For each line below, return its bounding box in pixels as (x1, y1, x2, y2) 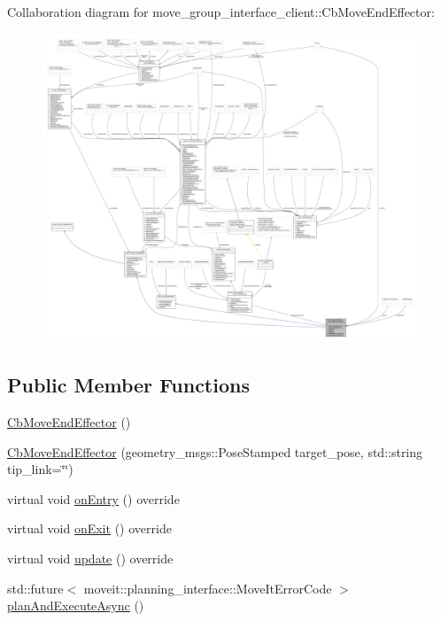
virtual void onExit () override (7, 519, 172, 538)
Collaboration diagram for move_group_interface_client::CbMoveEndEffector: (7, 3, 435, 20)
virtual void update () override (7, 549, 174, 567)
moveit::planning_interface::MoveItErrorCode (83, 578, 332, 597)
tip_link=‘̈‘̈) (7, 460, 73, 478)
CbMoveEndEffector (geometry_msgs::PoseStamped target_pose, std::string (7, 442, 423, 461)
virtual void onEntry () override (7, 489, 180, 508)
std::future (7, 578, 64, 597)
